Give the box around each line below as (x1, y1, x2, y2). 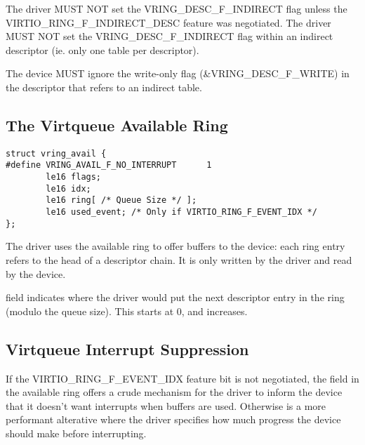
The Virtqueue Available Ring (6, 114, 228, 135)
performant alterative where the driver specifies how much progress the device (6, 412, 341, 427)
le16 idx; (46, 183, 91, 194)
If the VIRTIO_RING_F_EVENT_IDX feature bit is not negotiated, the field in (6, 371, 359, 385)
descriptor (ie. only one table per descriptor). (6, 42, 199, 57)
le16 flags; (46, 172, 102, 182)
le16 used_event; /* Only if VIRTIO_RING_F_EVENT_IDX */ (46, 207, 317, 218)
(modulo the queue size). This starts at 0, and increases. (6, 303, 248, 318)
